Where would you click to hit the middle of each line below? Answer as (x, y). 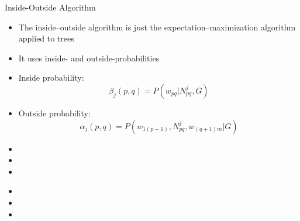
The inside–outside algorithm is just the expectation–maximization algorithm (157, 27)
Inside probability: (51, 77)
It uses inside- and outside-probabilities (89, 58)
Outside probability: (54, 113)
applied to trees (46, 38)
